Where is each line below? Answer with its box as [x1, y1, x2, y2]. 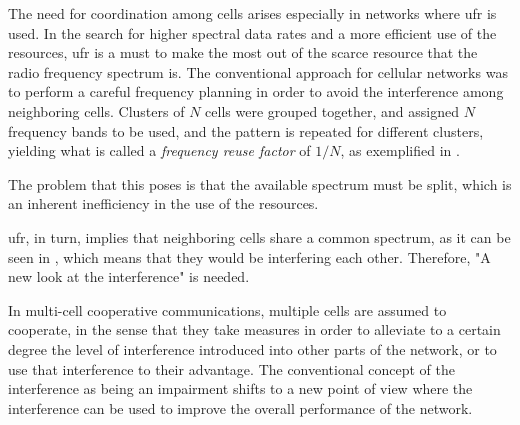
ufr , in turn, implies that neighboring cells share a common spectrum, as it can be [8, 226, 511, 247]
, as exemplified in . [340, 140, 460, 161]
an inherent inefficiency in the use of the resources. [8, 193, 319, 214]
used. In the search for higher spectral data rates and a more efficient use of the [8, 22, 497, 43]
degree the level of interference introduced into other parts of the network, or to [8, 338, 497, 359]
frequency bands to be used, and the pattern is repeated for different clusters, [8, 120, 484, 141]
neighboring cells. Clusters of [8, 100, 185, 121]
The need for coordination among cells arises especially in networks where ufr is [8, 3, 497, 23]
